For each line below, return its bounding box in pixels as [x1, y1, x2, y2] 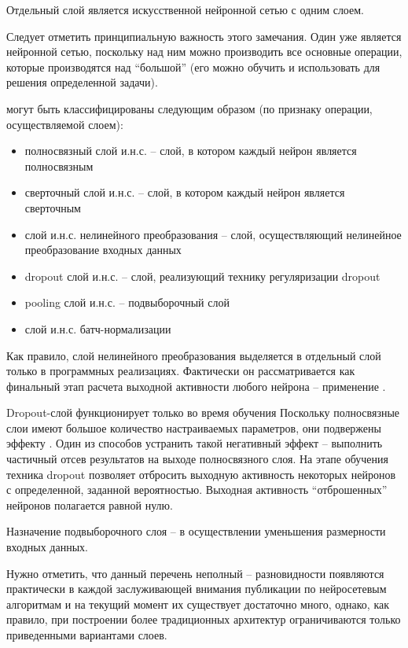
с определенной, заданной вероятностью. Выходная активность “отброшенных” [6, 481, 388, 498]
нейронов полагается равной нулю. [6, 496, 173, 513]
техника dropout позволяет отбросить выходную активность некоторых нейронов [6, 466, 395, 482]
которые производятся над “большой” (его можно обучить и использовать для [6, 58, 380, 75]
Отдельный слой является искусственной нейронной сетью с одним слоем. [6, 2, 365, 17]
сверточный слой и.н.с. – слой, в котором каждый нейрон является [24, 184, 345, 201]
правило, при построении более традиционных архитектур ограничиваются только [6, 611, 401, 628]
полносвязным [24, 157, 94, 174]
